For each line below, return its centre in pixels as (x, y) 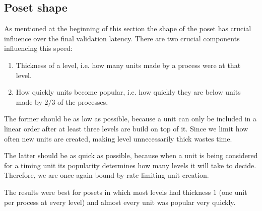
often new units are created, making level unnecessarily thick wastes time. (118, 138)
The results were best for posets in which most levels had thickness (108, 192)
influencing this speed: (38, 48)
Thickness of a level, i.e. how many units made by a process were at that (128, 65)
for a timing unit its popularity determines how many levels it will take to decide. (130, 165)
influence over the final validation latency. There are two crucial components (122, 38)
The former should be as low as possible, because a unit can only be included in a (130, 119)
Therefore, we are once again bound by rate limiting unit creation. (107, 175)
